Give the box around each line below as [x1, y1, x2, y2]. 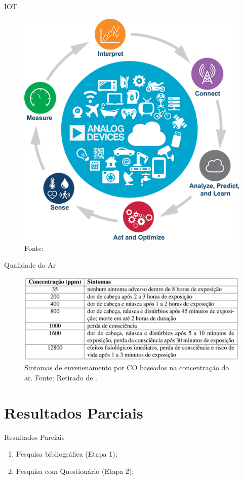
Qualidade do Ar [4, 260, 56, 270]
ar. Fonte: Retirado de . [24, 372, 97, 383]
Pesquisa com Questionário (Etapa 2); [16, 465, 134, 476]
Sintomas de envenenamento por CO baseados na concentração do [24, 362, 229, 373]
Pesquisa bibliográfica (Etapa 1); [16, 449, 117, 459]
